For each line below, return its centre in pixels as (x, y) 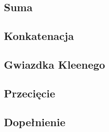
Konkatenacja (39, 36)
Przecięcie (30, 93)
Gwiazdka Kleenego (54, 64)
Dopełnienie (35, 122)
